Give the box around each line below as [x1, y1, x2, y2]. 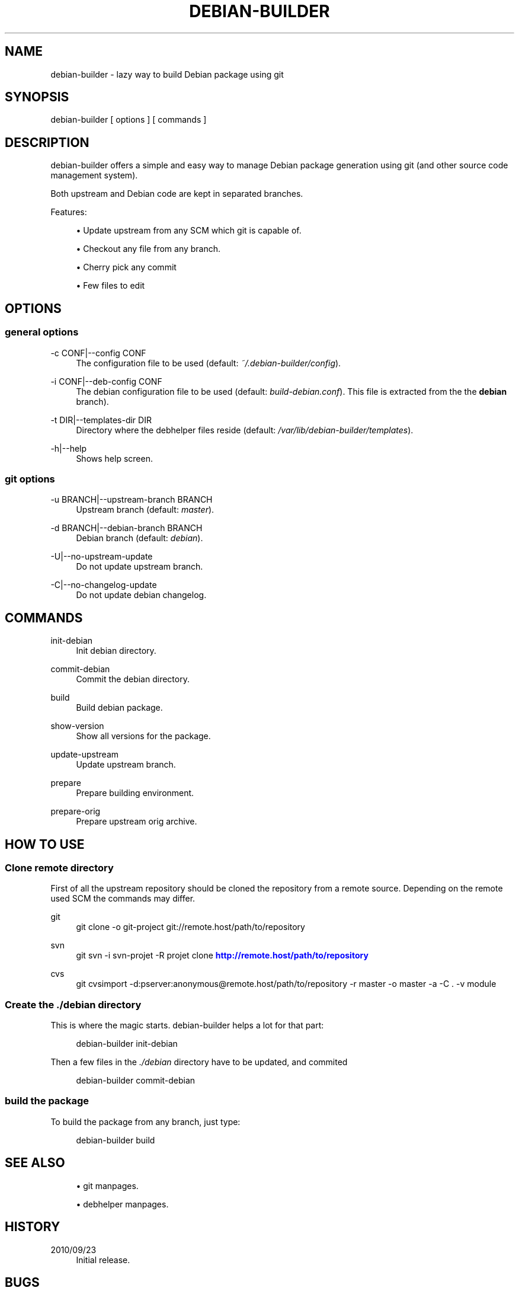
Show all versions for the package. [76, 731, 211, 742]
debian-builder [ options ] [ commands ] [50, 114, 207, 125]
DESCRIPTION [5, 135, 89, 150]
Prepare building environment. [76, 788, 194, 798]
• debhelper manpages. [76, 1199, 169, 1209]
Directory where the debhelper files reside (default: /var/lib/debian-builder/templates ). [76, 424, 414, 435]
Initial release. [76, 1254, 130, 1265]
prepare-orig [50, 806, 101, 817]
